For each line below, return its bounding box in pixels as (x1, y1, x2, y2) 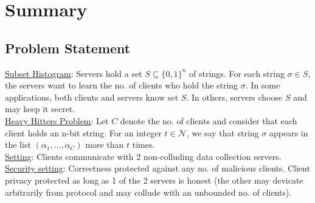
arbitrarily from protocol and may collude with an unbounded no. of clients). (5, 185, 292, 198)
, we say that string (186, 126, 259, 139)
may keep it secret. (5, 102, 75, 115)
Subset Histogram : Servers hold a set (5, 67, 142, 79)
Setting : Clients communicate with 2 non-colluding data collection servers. (5, 150, 282, 162)
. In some (245, 79, 280, 92)
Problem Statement (5, 38, 131, 57)
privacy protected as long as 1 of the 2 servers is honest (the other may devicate (5, 173, 303, 186)
